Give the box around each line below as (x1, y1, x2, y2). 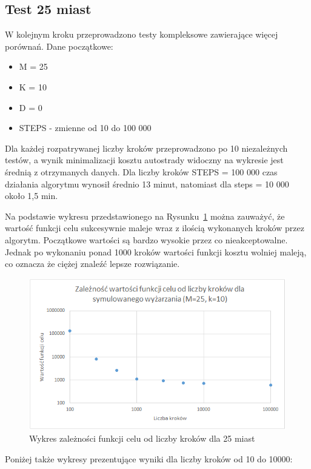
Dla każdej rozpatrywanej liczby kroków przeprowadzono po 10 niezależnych (5, 141, 288, 154)
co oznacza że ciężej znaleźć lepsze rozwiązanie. (5, 257, 180, 270)
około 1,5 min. (5, 189, 58, 202)
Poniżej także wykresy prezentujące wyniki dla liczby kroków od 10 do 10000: (5, 452, 293, 465)
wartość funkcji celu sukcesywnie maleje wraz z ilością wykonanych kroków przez (5, 221, 304, 234)
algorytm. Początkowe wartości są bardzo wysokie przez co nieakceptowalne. (5, 233, 288, 246)
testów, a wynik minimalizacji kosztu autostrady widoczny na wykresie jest (5, 154, 284, 166)
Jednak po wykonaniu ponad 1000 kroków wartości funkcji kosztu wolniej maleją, (5, 245, 307, 258)
